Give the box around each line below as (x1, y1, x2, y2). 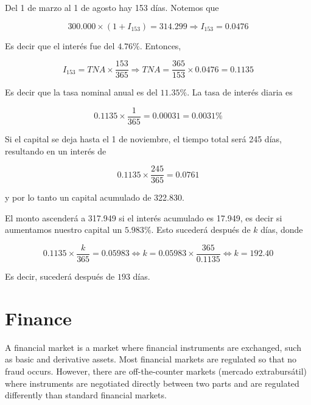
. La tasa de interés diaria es (187, 86, 293, 99)
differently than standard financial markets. (5, 389, 167, 401)
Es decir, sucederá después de (5, 270, 115, 282)
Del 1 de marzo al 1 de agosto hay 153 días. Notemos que (5, 1, 219, 13)
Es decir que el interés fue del (5, 39, 115, 52)
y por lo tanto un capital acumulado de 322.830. (5, 191, 184, 204)
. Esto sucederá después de (151, 223, 251, 236)
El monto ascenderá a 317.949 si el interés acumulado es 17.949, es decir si (5, 211, 282, 224)
